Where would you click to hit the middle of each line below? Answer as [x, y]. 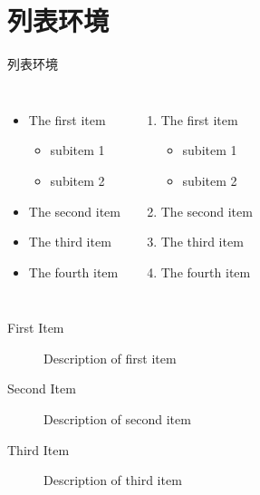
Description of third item [113, 480]
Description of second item [117, 419]
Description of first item [110, 358]
